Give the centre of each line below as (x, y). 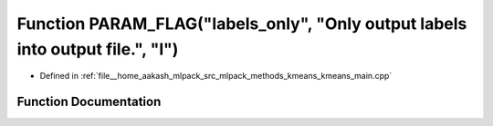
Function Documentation (89, 102)
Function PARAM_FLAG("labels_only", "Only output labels (242, 24)
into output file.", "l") (98, 49)
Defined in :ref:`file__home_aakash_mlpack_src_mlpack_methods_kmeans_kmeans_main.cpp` (216, 76)
